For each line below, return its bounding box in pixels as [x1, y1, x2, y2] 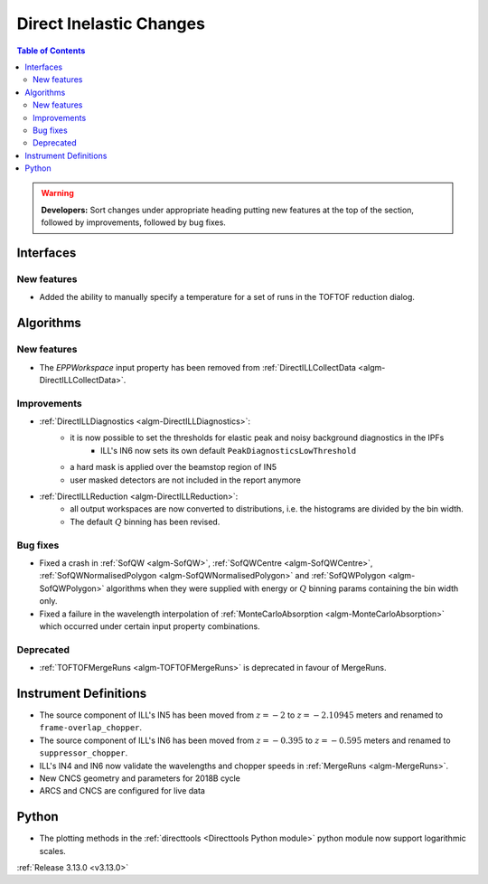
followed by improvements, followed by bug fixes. [41, 217, 226, 228]
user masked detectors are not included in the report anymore [70, 475, 302, 485]
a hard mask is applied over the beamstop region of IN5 [70, 462, 277, 473]
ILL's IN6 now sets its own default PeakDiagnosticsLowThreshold [100, 445, 357, 456]
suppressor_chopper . [39, 748, 128, 758]
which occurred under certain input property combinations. [39, 620, 261, 632]
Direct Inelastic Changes [16, 14, 205, 33]
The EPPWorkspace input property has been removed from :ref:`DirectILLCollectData [39, 362, 357, 372]
